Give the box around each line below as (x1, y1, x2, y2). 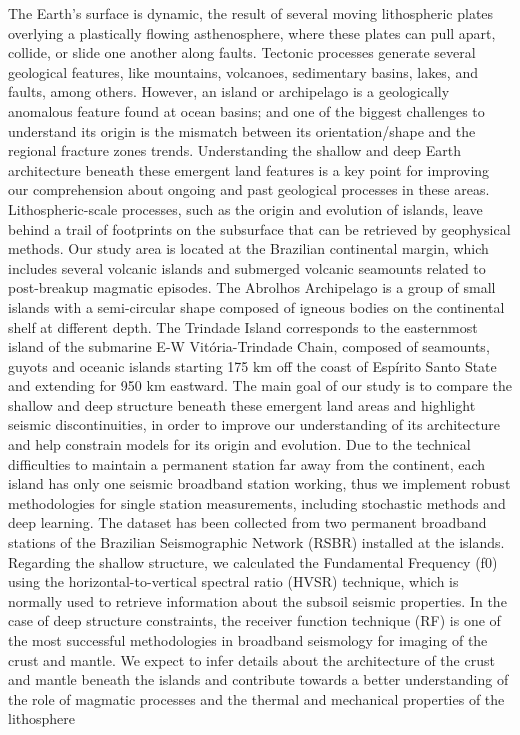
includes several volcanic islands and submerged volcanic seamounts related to (8, 257, 486, 278)
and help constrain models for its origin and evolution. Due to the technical (8, 434, 471, 455)
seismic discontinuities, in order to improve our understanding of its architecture (8, 414, 500, 435)
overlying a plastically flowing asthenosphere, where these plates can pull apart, (8, 22, 496, 43)
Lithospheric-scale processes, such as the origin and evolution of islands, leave (8, 198, 483, 219)
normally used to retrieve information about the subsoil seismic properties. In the (8, 590, 507, 611)
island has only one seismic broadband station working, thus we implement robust (8, 473, 511, 494)
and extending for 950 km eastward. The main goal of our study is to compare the (8, 375, 512, 396)
